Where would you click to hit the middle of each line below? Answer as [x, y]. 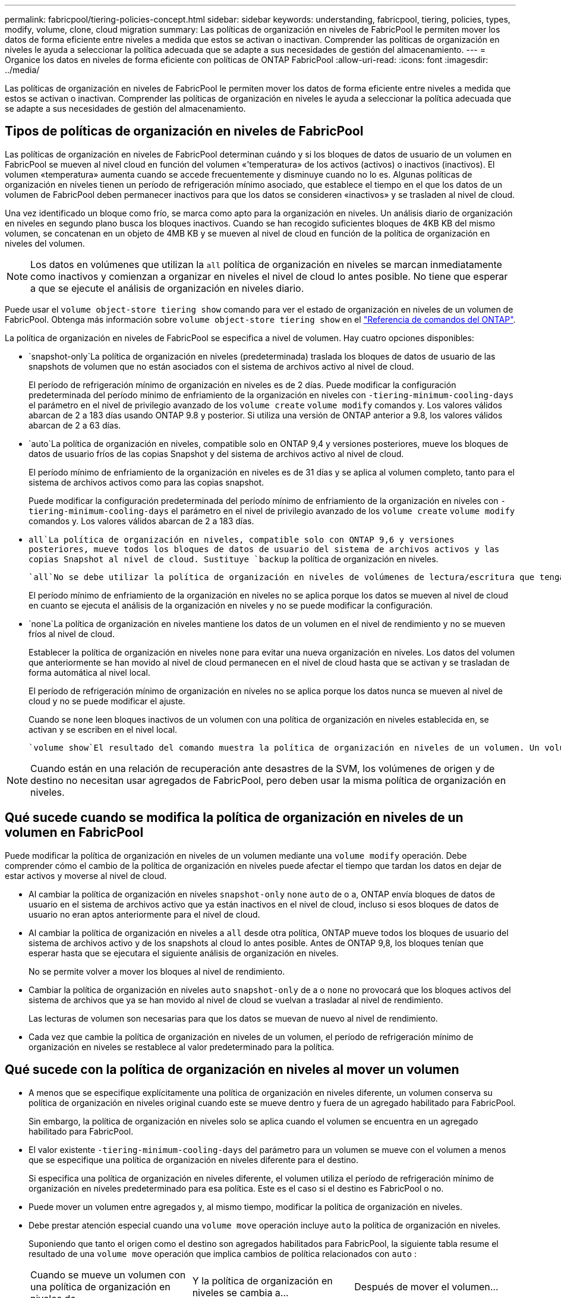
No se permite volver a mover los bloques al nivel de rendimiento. [157, 971]
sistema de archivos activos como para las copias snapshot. [146, 482]
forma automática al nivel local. [89, 672]
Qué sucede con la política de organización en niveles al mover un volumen [232, 1070]
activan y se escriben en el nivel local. [103, 729]
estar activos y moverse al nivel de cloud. [86, 875]
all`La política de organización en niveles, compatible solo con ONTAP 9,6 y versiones [242, 539]
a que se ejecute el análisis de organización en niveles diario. [167, 288]
